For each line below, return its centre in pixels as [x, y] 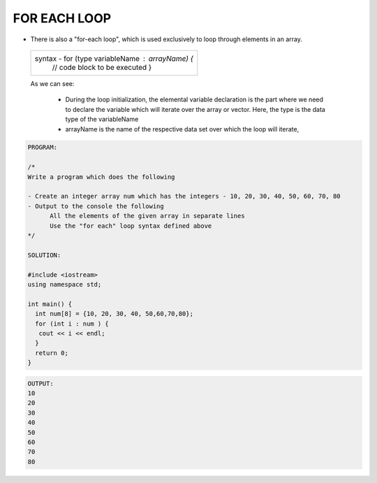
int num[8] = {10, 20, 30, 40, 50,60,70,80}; [114, 314]
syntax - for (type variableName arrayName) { [114, 58]
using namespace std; [65, 284]
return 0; [52, 353]
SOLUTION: [44, 255]
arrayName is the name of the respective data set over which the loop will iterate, [182, 129]
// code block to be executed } [102, 67]
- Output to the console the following [96, 206]
